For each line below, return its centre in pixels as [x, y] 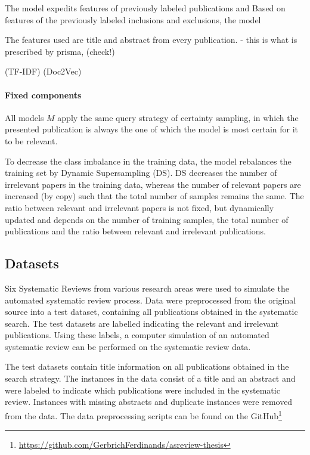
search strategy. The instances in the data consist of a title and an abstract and [150, 378]
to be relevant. [31, 140]
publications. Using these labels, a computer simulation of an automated [137, 335]
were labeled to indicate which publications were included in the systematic [142, 390]
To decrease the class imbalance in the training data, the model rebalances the [148, 161]
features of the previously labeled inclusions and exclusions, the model [133, 19]
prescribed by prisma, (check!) [60, 51]
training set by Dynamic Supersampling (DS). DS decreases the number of [141, 173]
